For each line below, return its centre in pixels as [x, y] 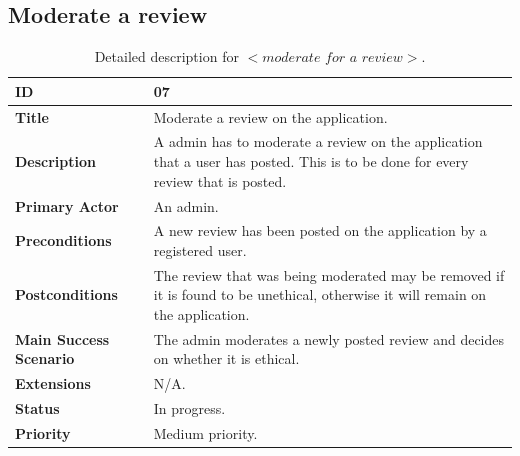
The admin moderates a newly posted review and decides [329, 338]
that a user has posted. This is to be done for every [311, 161]
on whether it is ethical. [226, 358]
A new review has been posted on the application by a [320, 230]
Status [37, 408]
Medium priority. [205, 432]
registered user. [200, 249]
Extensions [53, 383]
